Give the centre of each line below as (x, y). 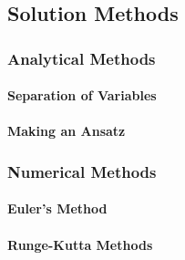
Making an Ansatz (67, 131)
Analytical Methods (82, 58)
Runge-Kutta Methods (80, 244)
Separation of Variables (82, 95)
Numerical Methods (82, 171)
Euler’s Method (57, 208)
